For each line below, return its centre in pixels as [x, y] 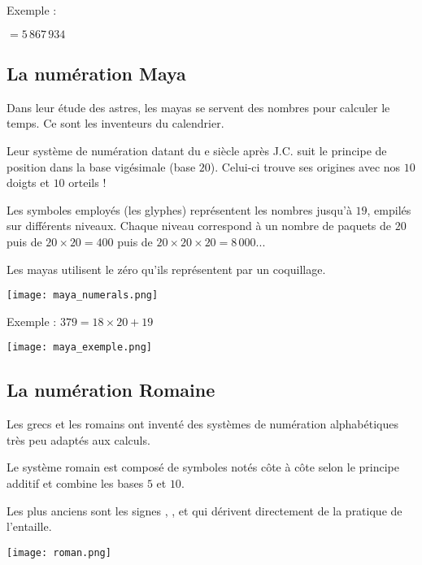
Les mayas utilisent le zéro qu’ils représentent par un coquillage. [166, 269]
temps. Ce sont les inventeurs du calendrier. [115, 123]
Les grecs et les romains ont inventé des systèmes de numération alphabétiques [202, 424]
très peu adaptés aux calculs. [78, 439]
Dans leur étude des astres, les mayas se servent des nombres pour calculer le [198, 107]
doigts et [28, 183]
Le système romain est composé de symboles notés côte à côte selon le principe [203, 467]
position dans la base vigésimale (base [101, 166]
